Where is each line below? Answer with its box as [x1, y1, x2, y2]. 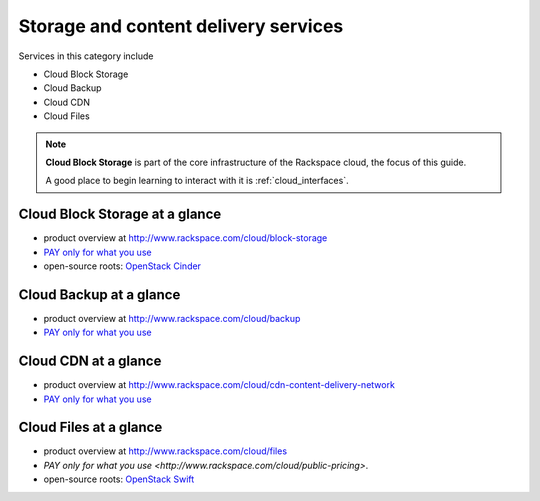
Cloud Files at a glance [18, 419, 163, 436]
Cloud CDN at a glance [18, 353, 162, 370]
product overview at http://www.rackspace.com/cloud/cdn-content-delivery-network [43, 379, 395, 391]
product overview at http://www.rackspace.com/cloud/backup [43, 312, 301, 324]
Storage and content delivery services [18, 15, 344, 37]
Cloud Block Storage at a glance [18, 206, 222, 223]
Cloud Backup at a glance [18, 286, 181, 303]
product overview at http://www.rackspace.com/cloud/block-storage [43, 232, 328, 244]
